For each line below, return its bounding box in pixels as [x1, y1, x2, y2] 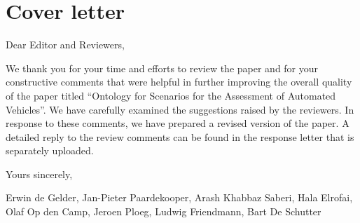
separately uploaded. [6, 143, 94, 158]
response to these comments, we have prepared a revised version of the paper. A [6, 116, 349, 130]
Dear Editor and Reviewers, [6, 37, 125, 52]
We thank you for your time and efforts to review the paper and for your [6, 60, 319, 75]
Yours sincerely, [6, 166, 73, 181]
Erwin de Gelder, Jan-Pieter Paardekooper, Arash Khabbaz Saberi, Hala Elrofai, [6, 190, 353, 205]
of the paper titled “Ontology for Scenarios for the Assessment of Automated [6, 88, 336, 102]
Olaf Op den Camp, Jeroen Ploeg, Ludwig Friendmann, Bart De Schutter [6, 204, 321, 219]
